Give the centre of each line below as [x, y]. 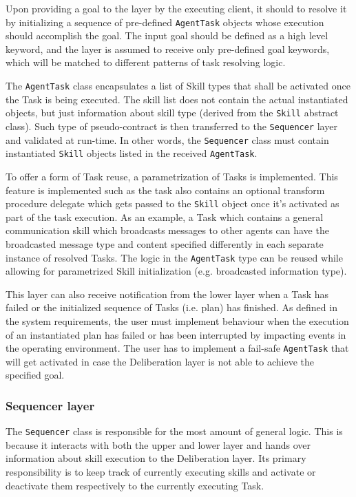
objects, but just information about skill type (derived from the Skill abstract [172, 113]
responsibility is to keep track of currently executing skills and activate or [161, 472]
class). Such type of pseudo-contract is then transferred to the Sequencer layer [171, 126]
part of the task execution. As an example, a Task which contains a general [165, 216]
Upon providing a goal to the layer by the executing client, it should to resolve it [176, 8]
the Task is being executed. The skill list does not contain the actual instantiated [177, 99]
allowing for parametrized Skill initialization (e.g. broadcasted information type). [176, 271]
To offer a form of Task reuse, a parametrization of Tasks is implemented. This [172, 176]
